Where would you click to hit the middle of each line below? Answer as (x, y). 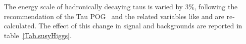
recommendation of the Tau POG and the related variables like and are (114, 16)
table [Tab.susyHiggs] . (38, 35)
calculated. (20, 26)
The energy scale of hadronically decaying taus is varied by (94, 6)
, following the (216, 6)
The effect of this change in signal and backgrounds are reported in (140, 26)
